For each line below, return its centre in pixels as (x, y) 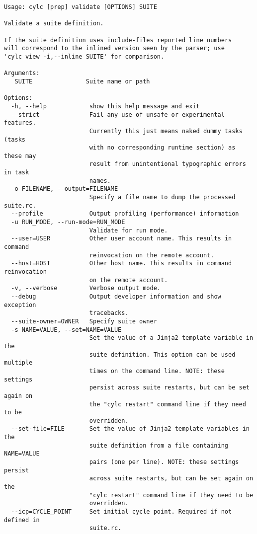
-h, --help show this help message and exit (105, 106)
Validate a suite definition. (54, 24)
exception (20, 305)
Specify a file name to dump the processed (162, 197)
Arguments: (22, 73)
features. (20, 123)
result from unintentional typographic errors (168, 164)
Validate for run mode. (128, 230)
